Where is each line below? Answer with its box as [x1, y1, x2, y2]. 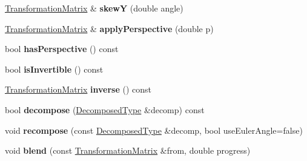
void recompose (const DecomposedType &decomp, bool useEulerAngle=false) [5, 123, 303, 136]
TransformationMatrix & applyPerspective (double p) [5, 22, 214, 34]
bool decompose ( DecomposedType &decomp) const [5, 103, 205, 116]
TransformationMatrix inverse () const [5, 83, 151, 96]
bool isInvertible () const [5, 62, 104, 75]
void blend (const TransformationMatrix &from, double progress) [5, 144, 251, 157]
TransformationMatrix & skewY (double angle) [5, 2, 183, 14]
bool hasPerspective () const [5, 42, 119, 55]
